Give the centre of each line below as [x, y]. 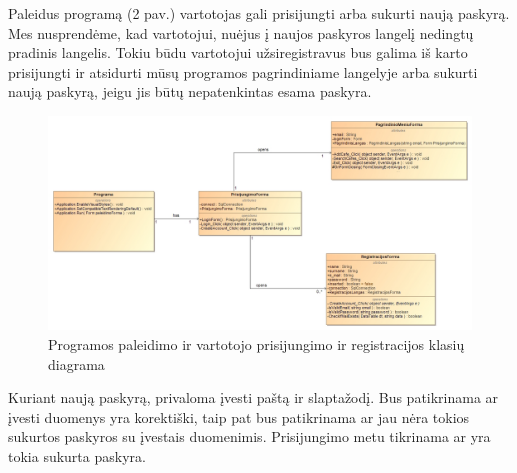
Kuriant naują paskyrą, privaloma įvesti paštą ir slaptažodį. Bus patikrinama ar [253, 397]
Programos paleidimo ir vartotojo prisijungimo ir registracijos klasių [256, 344]
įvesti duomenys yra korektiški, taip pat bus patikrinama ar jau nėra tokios [239, 416]
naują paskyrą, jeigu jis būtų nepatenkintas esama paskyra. [190, 91]
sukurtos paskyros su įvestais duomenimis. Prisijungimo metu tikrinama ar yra [249, 436]
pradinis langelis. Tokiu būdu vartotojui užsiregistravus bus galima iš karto [238, 52]
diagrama [76, 363]
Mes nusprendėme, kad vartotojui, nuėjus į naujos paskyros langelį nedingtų [241, 32]
